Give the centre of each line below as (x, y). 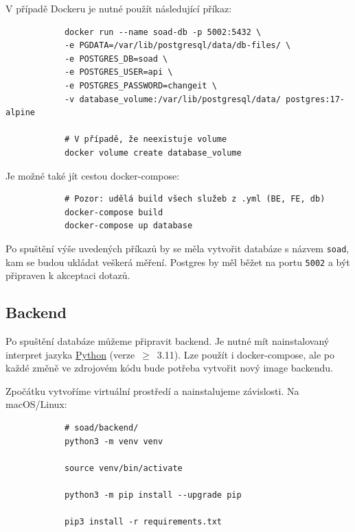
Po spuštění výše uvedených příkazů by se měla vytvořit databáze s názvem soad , (177, 248)
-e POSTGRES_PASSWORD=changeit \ (140, 85)
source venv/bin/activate (123, 468)
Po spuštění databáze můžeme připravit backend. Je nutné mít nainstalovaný (168, 341)
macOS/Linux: (36, 404)
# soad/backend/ (101, 427)
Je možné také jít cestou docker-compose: (93, 175)
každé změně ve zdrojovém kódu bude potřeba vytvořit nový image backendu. (169, 368)
